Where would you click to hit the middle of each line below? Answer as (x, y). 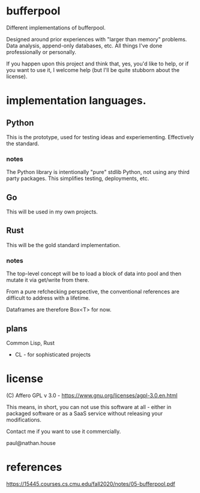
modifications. (24, 420)
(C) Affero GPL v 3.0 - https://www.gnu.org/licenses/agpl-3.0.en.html (92, 395)
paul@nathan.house (31, 443)
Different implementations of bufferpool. (56, 28)
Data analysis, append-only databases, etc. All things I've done (84, 46)
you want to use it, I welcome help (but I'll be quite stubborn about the (93, 70)
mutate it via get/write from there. (48, 280)
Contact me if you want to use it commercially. (64, 431)
